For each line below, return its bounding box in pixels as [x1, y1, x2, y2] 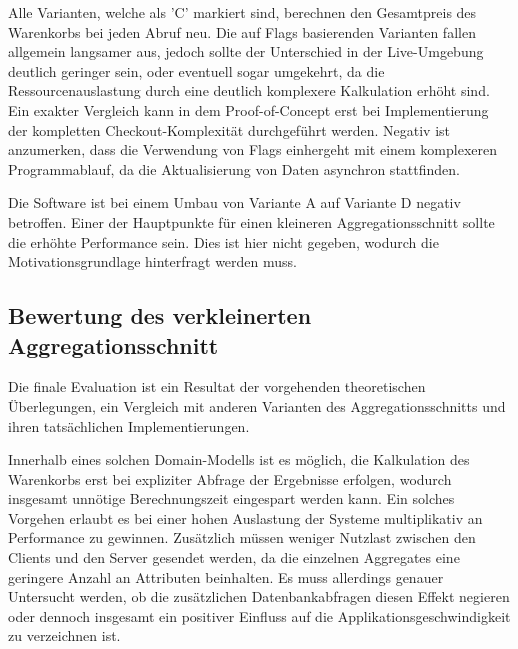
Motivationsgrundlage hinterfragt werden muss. [8, 251, 297, 272]
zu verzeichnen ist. [8, 625, 121, 646]
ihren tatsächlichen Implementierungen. [8, 415, 250, 436]
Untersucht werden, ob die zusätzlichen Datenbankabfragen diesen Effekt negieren [8, 586, 510, 607]
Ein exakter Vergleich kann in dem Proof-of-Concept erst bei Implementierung [8, 99, 489, 120]
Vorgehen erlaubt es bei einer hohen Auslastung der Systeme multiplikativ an [8, 507, 483, 528]
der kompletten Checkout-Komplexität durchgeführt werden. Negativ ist [8, 119, 451, 140]
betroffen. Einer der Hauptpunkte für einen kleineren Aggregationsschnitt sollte [8, 211, 495, 232]
